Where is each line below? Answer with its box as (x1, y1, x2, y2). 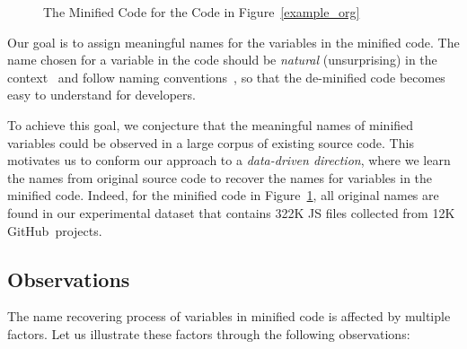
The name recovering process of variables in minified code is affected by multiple (7, 307, 451, 326)
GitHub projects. (7, 221, 102, 240)
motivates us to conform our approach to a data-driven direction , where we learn (7, 151, 451, 170)
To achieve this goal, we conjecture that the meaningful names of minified (7, 115, 414, 134)
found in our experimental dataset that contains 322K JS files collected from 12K (7, 203, 455, 222)
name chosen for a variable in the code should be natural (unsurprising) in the (7, 50, 437, 69)
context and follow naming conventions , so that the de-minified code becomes (7, 67, 445, 86)
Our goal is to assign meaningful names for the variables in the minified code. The (7, 32, 460, 51)
